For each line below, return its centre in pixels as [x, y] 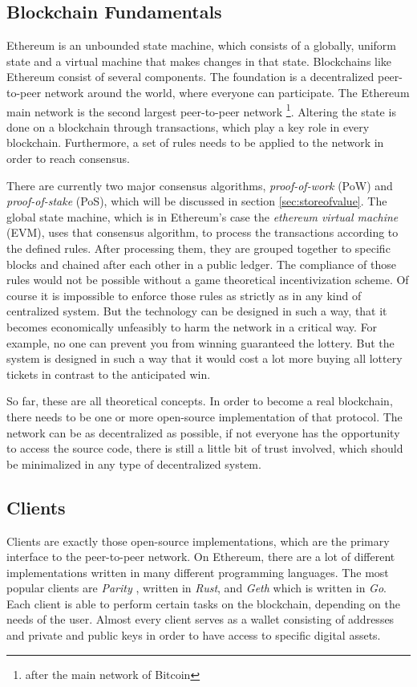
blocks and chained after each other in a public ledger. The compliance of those [201, 264]
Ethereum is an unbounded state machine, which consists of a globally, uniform [202, 45]
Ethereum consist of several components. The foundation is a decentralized [190, 77]
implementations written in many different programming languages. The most [198, 572]
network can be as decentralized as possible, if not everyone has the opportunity [203, 432]
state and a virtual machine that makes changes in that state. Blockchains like [199, 61]
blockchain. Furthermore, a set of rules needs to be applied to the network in [195, 142]
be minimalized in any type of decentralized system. [134, 463]
